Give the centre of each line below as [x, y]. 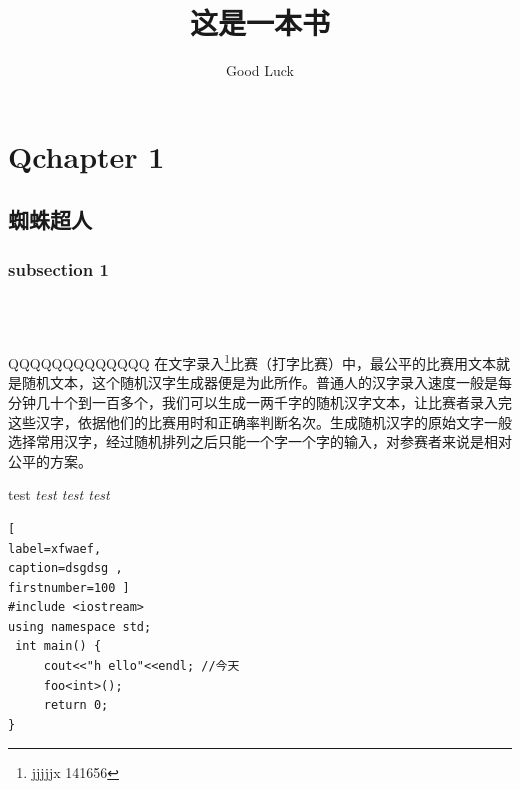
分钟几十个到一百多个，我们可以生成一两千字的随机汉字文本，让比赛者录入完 [260, 401]
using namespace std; [80, 626]
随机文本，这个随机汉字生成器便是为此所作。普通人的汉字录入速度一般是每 [266, 382]
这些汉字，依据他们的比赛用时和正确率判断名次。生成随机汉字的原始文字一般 [260, 421]
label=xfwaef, [55, 548]
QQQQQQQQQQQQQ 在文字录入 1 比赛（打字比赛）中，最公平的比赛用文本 [252, 361]
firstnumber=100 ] [69, 587]
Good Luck [260, 70]
